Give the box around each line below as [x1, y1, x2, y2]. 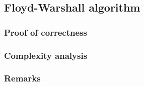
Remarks [4, 72, 41, 84]
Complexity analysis [4, 49, 88, 61]
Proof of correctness [4, 26, 87, 38]
